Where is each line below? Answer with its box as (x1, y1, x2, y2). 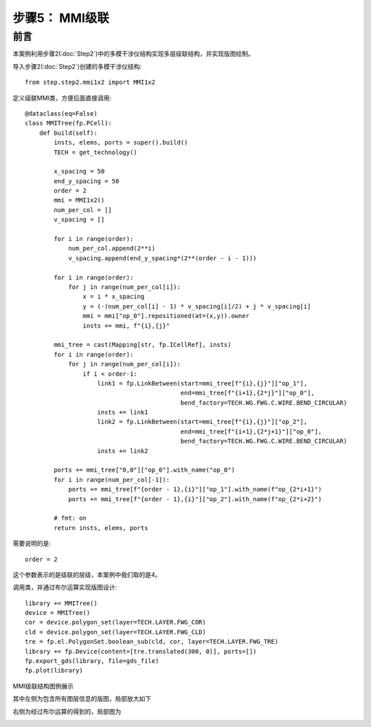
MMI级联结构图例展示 (12, 682, 74, 690)
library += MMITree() (25, 599, 98, 607)
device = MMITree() (25, 609, 91, 617)
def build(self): (38, 129, 98, 137)
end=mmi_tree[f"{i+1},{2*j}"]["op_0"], (180, 389, 315, 397)
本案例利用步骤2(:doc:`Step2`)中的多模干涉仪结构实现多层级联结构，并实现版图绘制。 (12, 50, 254, 58)
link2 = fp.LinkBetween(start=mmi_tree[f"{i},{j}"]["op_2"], (97, 418, 308, 426)
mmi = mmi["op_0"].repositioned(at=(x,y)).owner (82, 312, 250, 320)
